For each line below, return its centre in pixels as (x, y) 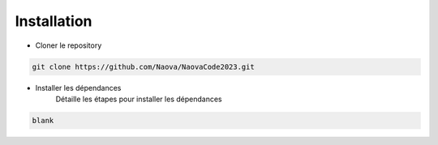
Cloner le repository (69, 45)
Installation (54, 21)
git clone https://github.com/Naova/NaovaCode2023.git (143, 66)
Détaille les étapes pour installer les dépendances (139, 99)
